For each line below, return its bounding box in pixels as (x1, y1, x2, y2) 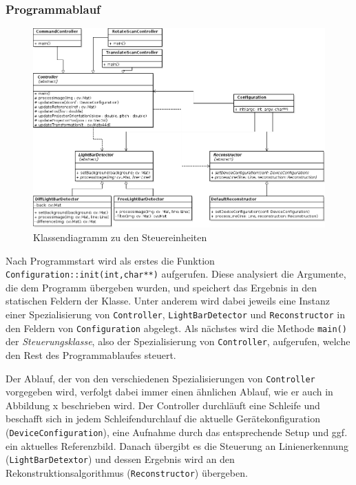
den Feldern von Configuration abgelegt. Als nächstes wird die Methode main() (6, 320, 347, 335)
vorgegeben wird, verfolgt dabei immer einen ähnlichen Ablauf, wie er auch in (6, 384, 333, 399)
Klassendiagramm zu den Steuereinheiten (33, 230, 207, 244)
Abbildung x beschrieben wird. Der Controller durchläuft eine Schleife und (6, 398, 320, 412)
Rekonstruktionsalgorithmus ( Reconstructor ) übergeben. (6, 465, 248, 479)
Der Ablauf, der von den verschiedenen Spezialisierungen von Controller (6, 371, 315, 385)
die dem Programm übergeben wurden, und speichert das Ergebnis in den (6, 280, 317, 294)
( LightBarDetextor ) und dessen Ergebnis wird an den (6, 452, 235, 466)
